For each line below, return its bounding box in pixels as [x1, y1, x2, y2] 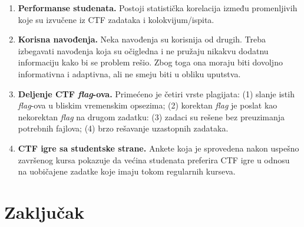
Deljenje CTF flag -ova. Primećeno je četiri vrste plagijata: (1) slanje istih [18, 87, 295, 100]
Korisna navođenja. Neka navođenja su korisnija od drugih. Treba [18, 33, 266, 45]
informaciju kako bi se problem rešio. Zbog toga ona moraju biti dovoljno [18, 56, 283, 68]
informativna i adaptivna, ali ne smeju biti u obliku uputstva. [18, 67, 241, 80]
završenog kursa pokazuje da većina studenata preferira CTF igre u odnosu [18, 153, 290, 166]
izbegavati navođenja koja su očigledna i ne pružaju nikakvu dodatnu [18, 44, 269, 57]
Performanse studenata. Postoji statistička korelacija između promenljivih [18, 2, 298, 14]
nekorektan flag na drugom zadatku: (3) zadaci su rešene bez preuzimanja [18, 110, 285, 123]
